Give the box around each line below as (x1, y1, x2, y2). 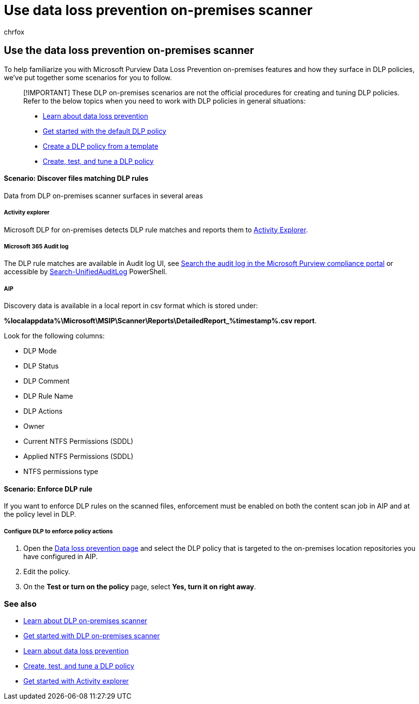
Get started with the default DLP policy (43, 126, 167, 135)
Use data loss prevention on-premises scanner (4, 2, 313, 18)
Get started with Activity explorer (23, 676, 129, 685)
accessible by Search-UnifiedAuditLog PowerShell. (4, 267, 167, 276)
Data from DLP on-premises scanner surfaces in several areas (4, 191, 203, 200)
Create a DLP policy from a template (43, 141, 158, 150)
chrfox (4, 27, 25, 36)
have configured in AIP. (23, 552, 98, 561)
